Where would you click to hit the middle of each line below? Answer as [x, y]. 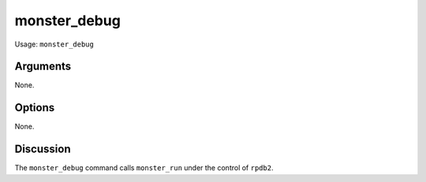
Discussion [43, 149]
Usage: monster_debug [54, 44]
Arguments [43, 67]
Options [35, 108]
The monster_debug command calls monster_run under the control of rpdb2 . [144, 168]
